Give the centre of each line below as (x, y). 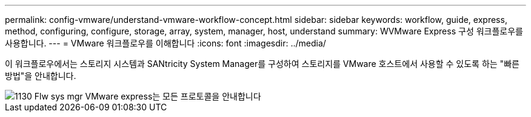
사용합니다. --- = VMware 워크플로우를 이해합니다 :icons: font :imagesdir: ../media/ (165, 43)
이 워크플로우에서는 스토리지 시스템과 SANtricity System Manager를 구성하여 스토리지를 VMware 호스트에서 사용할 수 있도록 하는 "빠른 (262, 64)
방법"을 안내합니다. (41, 76)
